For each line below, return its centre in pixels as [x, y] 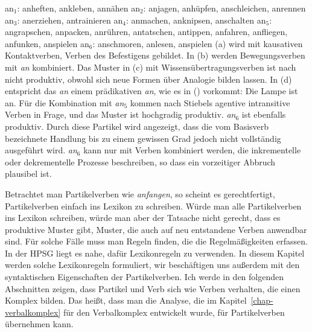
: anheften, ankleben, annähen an [78, 8]
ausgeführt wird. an [41, 150]
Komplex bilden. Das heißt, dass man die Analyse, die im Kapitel [126, 300]
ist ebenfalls [264, 114]
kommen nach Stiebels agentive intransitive [210, 102]
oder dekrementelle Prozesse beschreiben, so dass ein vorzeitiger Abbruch [140, 161]
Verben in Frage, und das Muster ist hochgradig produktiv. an [120, 114]
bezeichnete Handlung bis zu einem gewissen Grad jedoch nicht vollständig [143, 138]
